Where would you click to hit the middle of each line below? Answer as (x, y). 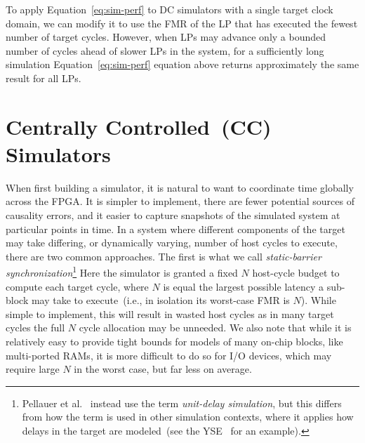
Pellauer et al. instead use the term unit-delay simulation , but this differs (182, 403)
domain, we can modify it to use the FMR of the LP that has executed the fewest (182, 23)
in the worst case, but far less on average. (163, 369)
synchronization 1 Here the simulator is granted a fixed (122, 272)
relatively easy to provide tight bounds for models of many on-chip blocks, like (174, 342)
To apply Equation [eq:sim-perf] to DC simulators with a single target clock (170, 9)
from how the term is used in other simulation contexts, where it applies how (188, 417)
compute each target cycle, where (77, 286)
